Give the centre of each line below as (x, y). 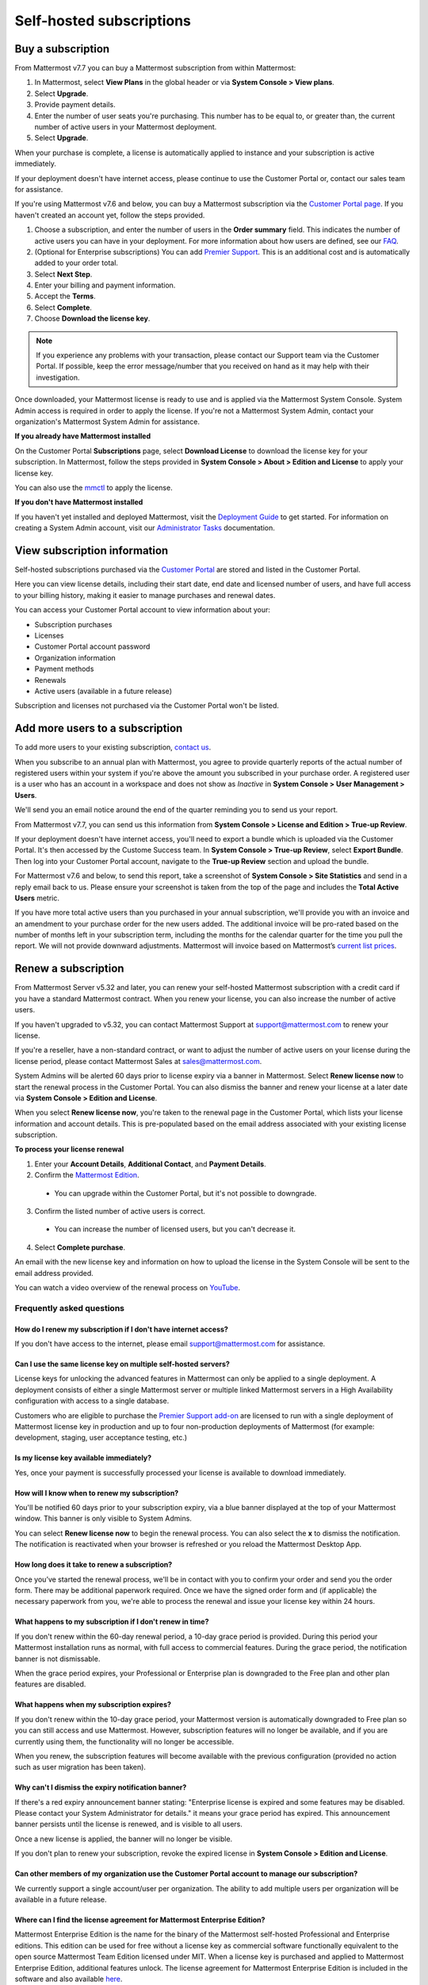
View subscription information (92, 551)
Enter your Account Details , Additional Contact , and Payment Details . (150, 1164)
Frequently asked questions (69, 1308)
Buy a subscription (62, 49)
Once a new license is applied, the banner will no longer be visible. (124, 1839)
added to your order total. (76, 263)
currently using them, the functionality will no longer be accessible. (124, 1741)
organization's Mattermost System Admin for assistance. (107, 422)
